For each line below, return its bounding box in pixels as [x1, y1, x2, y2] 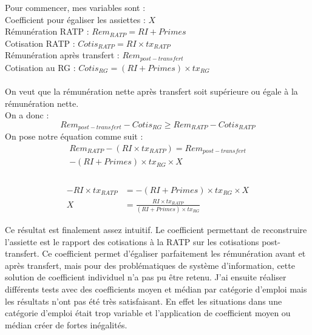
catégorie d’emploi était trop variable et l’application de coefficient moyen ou [5, 306, 291, 319]
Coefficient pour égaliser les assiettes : [5, 13, 146, 25]
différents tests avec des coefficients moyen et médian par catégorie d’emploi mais [5, 283, 307, 296]
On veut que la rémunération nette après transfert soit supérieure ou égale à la [5, 85, 298, 98]
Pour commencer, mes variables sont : [5, 1, 146, 13]
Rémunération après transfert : [5, 49, 120, 61]
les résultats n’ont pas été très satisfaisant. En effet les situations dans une [5, 294, 282, 307]
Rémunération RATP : [5, 25, 89, 38]
